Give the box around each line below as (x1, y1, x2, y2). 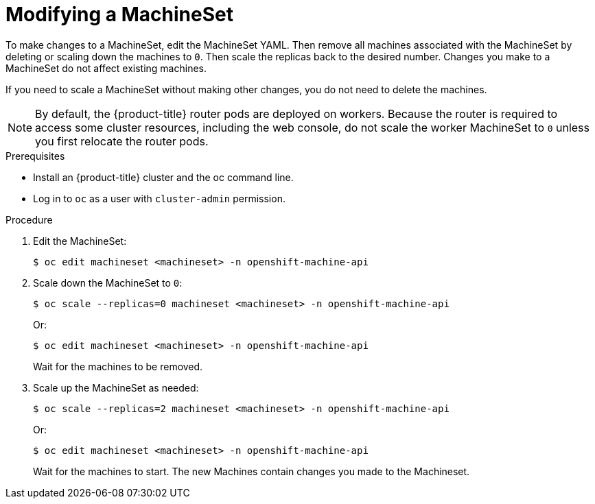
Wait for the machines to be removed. (33, 360, 203, 372)
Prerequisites (5, 149, 65, 162)
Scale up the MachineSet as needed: (33, 381, 199, 394)
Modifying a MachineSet (5, 3, 233, 26)
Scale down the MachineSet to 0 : (33, 276, 183, 289)
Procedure (5, 213, 53, 226)
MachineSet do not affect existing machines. (5, 62, 207, 74)
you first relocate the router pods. (35, 134, 209, 148)
